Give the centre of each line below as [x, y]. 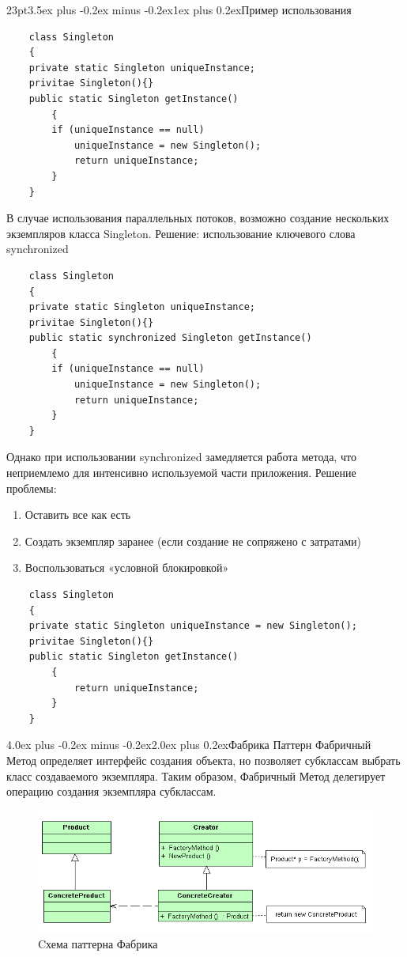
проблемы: [32, 488]
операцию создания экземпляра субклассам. [111, 791]
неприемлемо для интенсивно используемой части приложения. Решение [181, 473]
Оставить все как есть [78, 514]
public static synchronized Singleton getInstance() [170, 338]
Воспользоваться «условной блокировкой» [127, 567]
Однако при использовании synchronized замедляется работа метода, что [181, 457]
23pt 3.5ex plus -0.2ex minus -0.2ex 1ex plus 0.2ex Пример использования [179, 9]
